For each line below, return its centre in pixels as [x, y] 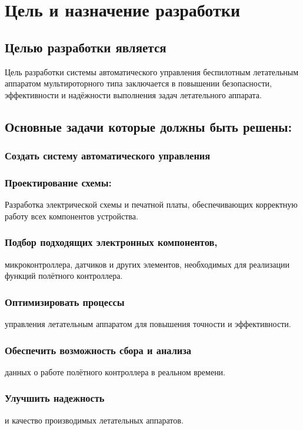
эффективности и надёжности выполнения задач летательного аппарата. [133, 94]
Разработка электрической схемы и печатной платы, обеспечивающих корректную [151, 204]
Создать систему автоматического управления [108, 156]
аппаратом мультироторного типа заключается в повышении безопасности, [138, 83]
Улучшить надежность [55, 398]
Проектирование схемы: [58, 182]
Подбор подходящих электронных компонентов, [111, 242]
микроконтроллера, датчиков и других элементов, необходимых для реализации [147, 264]
